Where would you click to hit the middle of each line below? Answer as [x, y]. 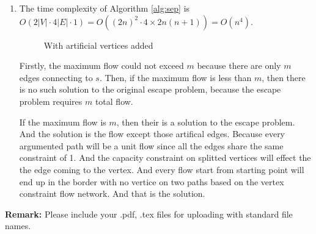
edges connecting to [56, 77]
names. [18, 226]
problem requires [51, 101]
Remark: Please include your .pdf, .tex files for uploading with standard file [149, 214]
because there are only [239, 66]
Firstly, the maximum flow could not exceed [101, 66]
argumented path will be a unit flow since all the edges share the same [151, 145]
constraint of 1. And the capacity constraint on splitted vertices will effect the [165, 158]
